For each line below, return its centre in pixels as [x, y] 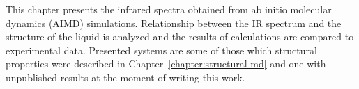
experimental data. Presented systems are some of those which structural [161, 50]
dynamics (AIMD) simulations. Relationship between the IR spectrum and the [174, 23]
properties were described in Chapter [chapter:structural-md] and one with [166, 64]
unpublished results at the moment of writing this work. [125, 77]
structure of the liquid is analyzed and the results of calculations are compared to [180, 37]
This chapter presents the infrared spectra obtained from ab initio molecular [169, 9]
